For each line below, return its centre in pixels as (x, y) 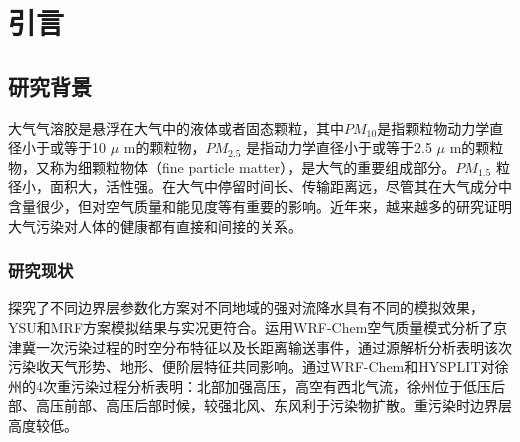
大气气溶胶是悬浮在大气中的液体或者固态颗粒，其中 (176, 127)
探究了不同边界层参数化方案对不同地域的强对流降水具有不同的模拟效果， (246, 307)
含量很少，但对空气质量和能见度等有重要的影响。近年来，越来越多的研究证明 (260, 205)
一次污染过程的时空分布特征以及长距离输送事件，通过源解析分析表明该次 (273, 346)
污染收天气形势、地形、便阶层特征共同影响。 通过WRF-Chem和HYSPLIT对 (251, 366)
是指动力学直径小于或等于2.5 (339, 147)
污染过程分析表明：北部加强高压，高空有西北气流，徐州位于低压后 (287, 385)
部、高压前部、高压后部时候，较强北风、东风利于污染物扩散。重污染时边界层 (260, 405)
